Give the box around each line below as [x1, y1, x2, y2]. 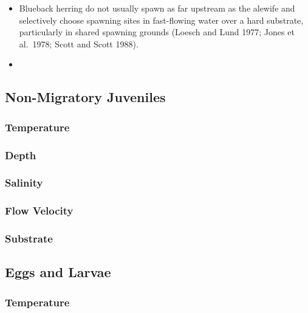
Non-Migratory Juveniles [5, 88, 166, 106]
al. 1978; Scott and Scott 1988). [19, 37, 139, 50]
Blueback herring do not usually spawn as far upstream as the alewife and [19, 2, 295, 14]
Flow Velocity [5, 203, 74, 218]
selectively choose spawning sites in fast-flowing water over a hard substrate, [19, 13, 304, 26]
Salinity [5, 175, 43, 190]
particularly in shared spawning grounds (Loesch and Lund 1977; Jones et [19, 26, 295, 38]
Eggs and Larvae [5, 263, 111, 281]
